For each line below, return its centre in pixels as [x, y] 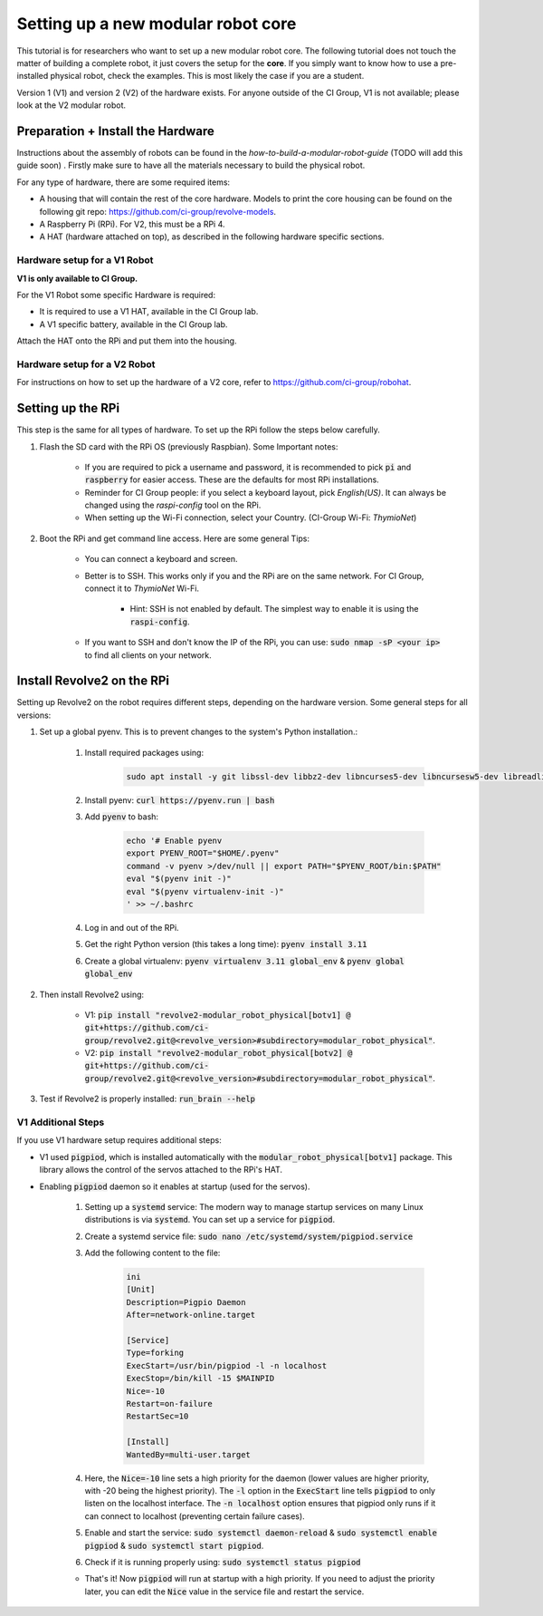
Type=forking [155, 1353]
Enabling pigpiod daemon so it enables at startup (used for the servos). [175, 1186]
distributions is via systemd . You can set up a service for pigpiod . [210, 1220]
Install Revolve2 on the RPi [93, 681]
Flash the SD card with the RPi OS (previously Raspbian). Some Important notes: [189, 446]
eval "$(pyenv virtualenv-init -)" [205, 891]
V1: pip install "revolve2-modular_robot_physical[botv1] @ [218, 1014]
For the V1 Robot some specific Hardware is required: [116, 295]
